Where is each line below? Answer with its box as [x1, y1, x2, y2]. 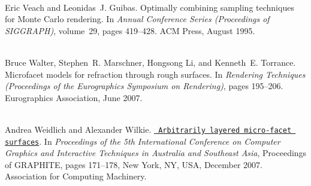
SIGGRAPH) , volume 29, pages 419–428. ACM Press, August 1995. [5, 24, 255, 36]
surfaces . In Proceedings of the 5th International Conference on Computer [5, 135, 280, 147]
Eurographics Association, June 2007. [5, 91, 143, 103]
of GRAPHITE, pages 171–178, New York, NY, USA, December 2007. [5, 158, 262, 170]
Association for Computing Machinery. [5, 170, 147, 182]
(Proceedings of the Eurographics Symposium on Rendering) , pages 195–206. [5, 80, 283, 92]
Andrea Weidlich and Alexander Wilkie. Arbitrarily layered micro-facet [5, 123, 292, 135]
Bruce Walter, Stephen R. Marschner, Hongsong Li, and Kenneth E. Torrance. [5, 56, 296, 68]
